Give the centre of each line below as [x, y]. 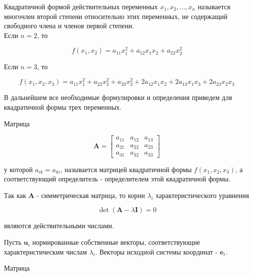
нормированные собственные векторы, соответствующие [116, 242]
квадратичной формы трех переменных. [63, 107]
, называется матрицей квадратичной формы [126, 169]
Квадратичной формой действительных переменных [81, 6]
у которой [18, 169]
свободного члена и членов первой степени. [69, 26]
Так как [15, 195]
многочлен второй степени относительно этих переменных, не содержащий [116, 16]
